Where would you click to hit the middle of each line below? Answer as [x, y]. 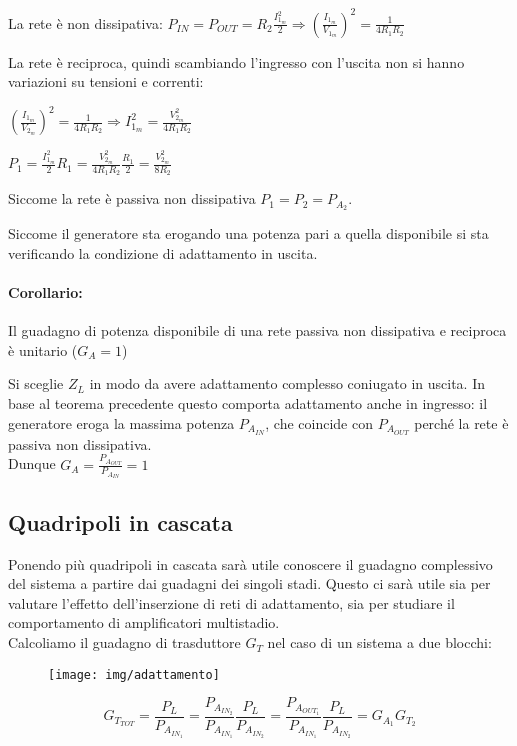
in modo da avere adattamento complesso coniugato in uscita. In [287, 383]
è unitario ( [43, 349]
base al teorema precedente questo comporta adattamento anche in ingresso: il [248, 403]
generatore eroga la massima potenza [121, 422]
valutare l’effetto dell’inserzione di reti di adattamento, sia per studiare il [231, 602]
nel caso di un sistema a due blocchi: [379, 642]
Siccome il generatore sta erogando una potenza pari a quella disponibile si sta [248, 233]
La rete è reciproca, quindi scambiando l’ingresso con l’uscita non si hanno [236, 61]
